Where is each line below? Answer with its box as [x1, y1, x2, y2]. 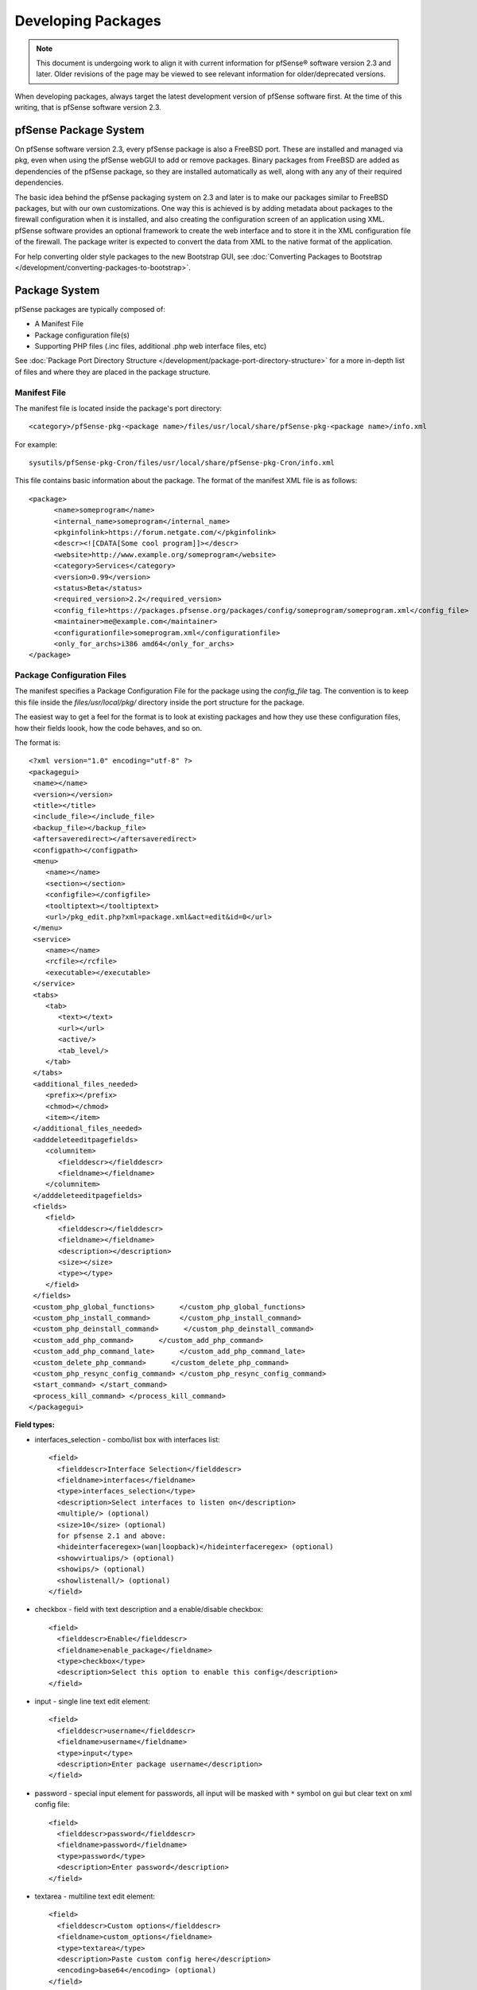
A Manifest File [34, 319, 83, 329]
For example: [14, 439, 58, 449]
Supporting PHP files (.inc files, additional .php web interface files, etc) [34, 341, 267, 350]
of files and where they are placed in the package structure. [14, 367, 211, 377]
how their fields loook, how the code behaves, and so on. [14, 723, 203, 732]
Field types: [14, 1420, 55, 1430]
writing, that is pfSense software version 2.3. [14, 103, 162, 112]
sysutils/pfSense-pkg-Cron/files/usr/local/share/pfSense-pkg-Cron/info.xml [29, 458, 335, 467]
